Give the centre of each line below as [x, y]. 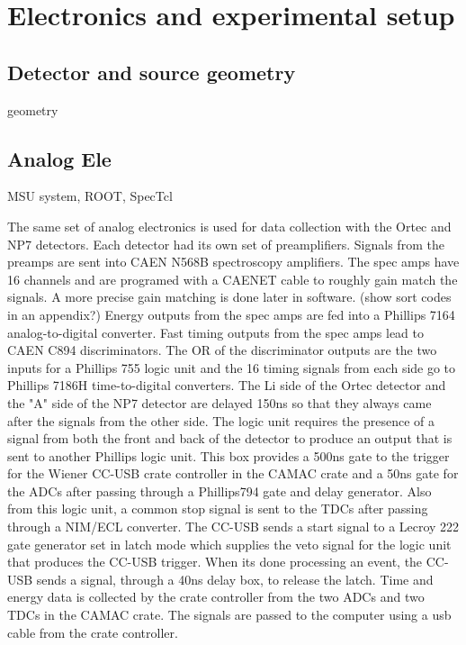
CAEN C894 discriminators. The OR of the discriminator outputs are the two [222, 350]
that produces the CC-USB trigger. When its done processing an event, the [215, 562]
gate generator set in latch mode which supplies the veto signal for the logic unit [229, 544]
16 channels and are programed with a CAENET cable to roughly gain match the [233, 279]
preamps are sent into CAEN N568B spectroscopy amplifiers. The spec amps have [233, 262]
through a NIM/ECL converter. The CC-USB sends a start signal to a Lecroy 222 [233, 527]
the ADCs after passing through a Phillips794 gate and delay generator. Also [220, 491]
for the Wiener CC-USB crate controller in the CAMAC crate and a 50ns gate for [233, 473]
